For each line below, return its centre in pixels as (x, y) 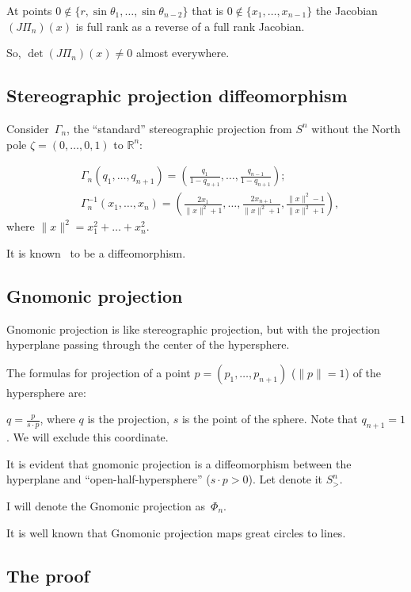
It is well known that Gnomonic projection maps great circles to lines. (176, 532)
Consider (28, 128)
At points (29, 10)
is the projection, (129, 419)
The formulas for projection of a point (99, 372)
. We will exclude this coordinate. (88, 437)
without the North (356, 128)
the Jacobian (346, 10)
